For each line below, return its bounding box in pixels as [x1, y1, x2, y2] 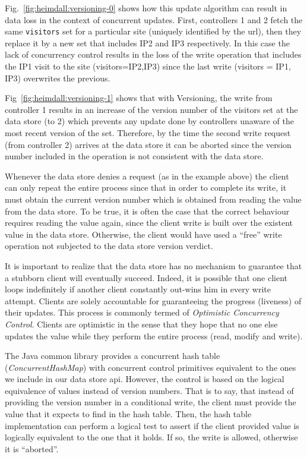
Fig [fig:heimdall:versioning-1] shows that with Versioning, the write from [5, 92, 273, 104]
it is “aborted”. [5, 442, 59, 455]
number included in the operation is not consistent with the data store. [5, 150, 264, 162]
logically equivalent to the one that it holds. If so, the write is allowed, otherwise [5, 431, 298, 443]
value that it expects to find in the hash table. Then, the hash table [5, 408, 252, 420]
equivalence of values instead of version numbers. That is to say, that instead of [5, 384, 294, 396]
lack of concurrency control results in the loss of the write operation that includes [5, 48, 302, 61]
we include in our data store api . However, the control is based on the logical [5, 373, 284, 385]
